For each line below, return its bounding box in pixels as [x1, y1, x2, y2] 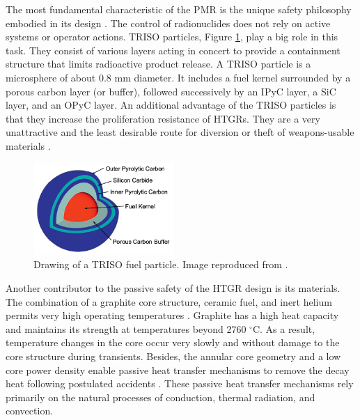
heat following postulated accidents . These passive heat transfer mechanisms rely [6, 376, 354, 391]
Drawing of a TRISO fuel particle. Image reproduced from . [33, 257, 288, 272]
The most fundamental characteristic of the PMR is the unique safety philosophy [6, 2, 352, 16]
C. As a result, [252, 321, 315, 336]
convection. [6, 403, 54, 418]
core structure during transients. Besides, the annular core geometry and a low [6, 348, 341, 363]
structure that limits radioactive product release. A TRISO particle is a [6, 56, 311, 71]
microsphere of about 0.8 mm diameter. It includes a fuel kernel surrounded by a [6, 70, 351, 84]
